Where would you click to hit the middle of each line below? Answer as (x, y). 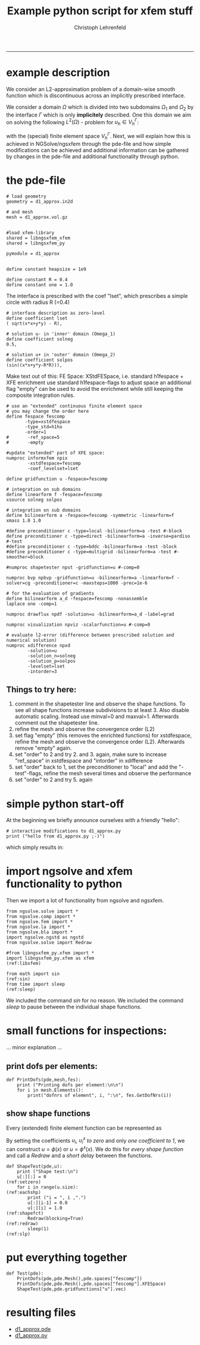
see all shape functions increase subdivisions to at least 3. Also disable (102, 710)
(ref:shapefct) (25, 1213)
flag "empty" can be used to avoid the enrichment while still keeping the (95, 388)
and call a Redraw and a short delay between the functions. (79, 1155)
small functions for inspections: (87, 1031)
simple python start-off (65, 804)
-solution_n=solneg (52, 656)
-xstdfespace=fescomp (54, 463)
